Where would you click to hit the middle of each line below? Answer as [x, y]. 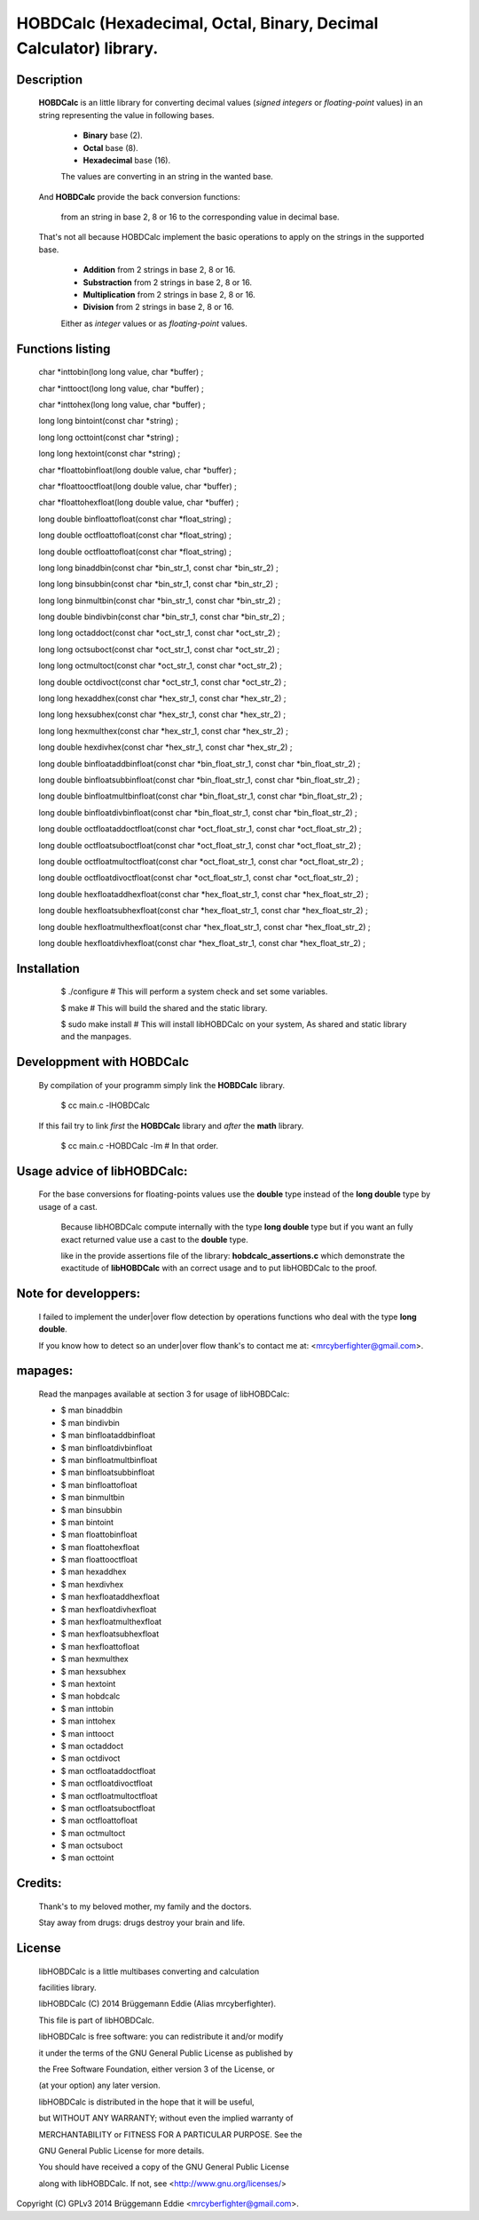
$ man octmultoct [93, 1833]
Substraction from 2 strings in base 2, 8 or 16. [168, 282]
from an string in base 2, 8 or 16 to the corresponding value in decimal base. [200, 217]
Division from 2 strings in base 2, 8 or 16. [158, 307]
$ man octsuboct [92, 1846]
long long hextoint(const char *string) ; [110, 454]
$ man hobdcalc [90, 1696]
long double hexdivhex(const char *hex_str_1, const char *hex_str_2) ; [165, 747]
